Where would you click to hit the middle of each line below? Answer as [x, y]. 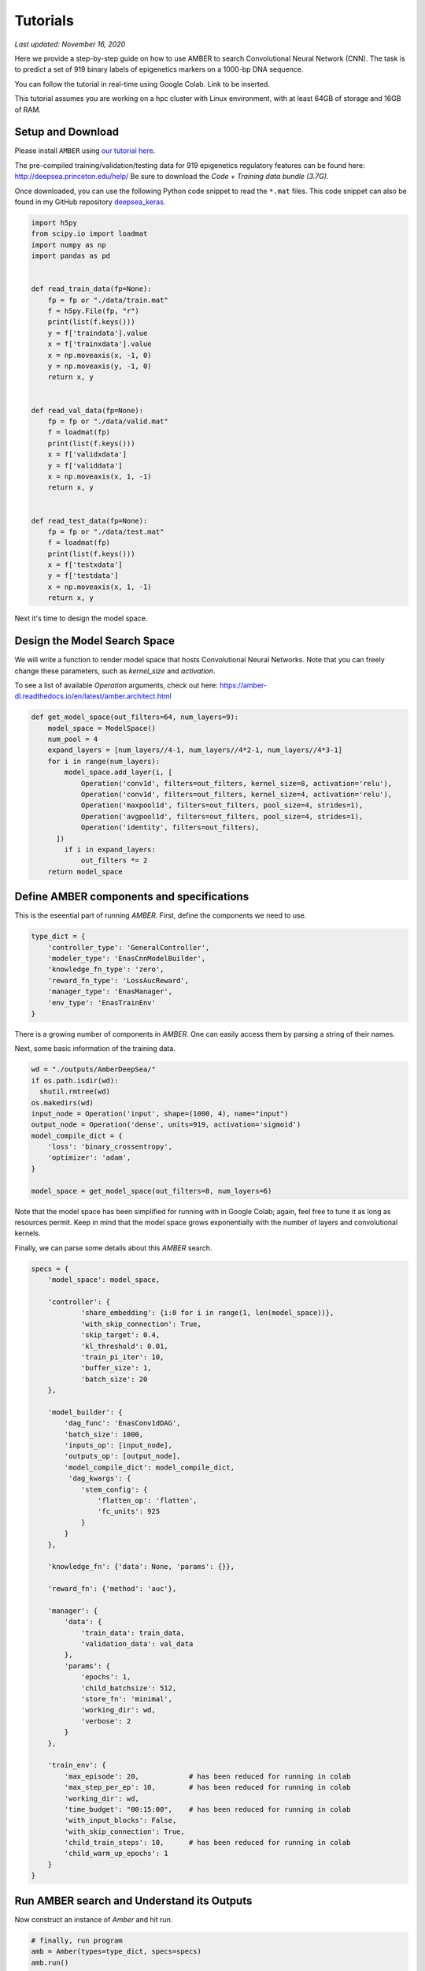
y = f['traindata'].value [98, 333]
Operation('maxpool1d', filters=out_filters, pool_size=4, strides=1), [222, 805]
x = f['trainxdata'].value [100, 344]
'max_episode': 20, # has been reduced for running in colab [207, 1776]
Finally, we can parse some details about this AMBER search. [113, 1248]
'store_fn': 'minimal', [127, 1699]
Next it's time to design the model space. [81, 618]
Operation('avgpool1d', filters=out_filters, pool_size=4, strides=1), [222, 816]
